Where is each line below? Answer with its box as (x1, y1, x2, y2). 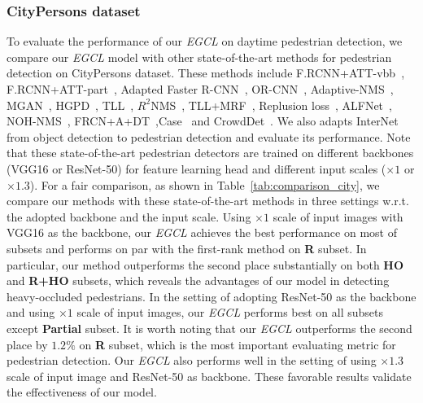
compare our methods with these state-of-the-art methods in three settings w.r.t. (7, 192, 409, 209)
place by (7, 335, 48, 353)
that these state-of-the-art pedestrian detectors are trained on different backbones (7, 144, 414, 161)
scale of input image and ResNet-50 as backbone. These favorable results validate (7, 367, 412, 384)
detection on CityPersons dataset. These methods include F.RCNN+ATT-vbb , (7, 64, 405, 81)
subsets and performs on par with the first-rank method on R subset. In (7, 239, 367, 256)
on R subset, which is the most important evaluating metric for (79, 335, 396, 353)
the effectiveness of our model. (7, 383, 157, 401)
